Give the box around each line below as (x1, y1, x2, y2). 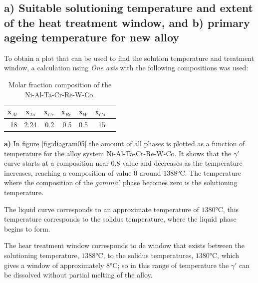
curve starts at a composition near (4, 158, 109, 168)
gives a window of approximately (4, 260, 104, 270)
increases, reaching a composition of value (4, 167, 132, 178)
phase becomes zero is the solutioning (123, 177, 238, 188)
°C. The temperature (177, 167, 242, 178)
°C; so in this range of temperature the (110, 260, 229, 270)
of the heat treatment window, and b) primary (4, 14, 250, 30)
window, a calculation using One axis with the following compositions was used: (4, 62, 249, 73)
